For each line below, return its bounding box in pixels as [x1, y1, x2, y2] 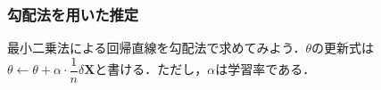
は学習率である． [215, 60, 316, 78]
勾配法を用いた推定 [7, 3, 139, 25]
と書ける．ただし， [95, 60, 208, 78]
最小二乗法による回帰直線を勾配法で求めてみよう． [7, 38, 306, 57]
